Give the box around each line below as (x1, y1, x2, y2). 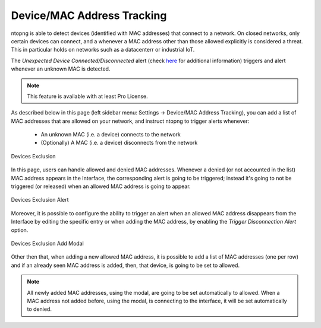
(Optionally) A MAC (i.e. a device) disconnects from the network (40, 139, 198, 147)
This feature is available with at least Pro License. (27, 93, 148, 100)
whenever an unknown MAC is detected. (11, 65, 111, 72)
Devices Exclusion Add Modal (11, 240, 84, 247)
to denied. (27, 305, 52, 313)
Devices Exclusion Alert (11, 196, 69, 203)
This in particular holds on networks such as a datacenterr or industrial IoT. (11, 46, 195, 53)
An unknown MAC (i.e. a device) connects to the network (40, 131, 181, 138)
